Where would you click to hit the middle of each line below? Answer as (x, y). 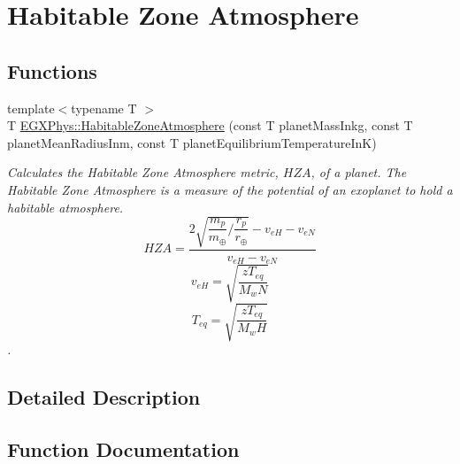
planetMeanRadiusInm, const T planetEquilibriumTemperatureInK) (192, 142)
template (31, 108)
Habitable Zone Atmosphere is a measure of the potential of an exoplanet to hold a (230, 189)
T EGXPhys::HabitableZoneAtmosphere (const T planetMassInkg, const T (210, 125)
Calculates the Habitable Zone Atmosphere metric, (143, 172)
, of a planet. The (359, 172)
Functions (52, 70)
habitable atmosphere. (65, 207)
